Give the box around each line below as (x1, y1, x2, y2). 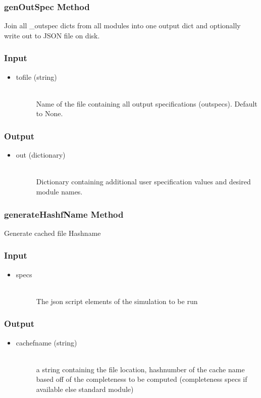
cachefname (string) (16, 337, 77, 347)
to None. (36, 108, 63, 119)
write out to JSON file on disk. (4, 30, 100, 40)
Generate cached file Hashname (4, 227, 101, 238)
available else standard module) (36, 384, 134, 394)
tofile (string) (16, 71, 57, 82)
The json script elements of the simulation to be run (36, 295, 198, 306)
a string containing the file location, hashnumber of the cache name (36, 364, 245, 374)
